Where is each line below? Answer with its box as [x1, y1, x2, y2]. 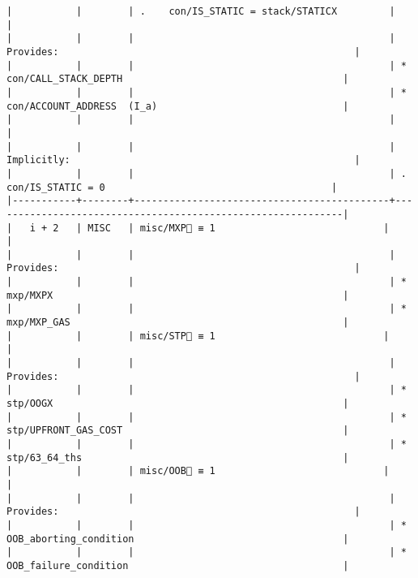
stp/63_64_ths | [6, 451, 349, 464]
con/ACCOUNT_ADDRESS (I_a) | [6, 100, 349, 112]
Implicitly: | [6, 154, 360, 166]
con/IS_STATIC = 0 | [6, 181, 338, 193]
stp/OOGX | [6, 398, 349, 410]
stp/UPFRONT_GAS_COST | [6, 425, 349, 437]
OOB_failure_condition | [6, 559, 349, 572]
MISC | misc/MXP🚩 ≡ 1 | [87, 222, 390, 234]
